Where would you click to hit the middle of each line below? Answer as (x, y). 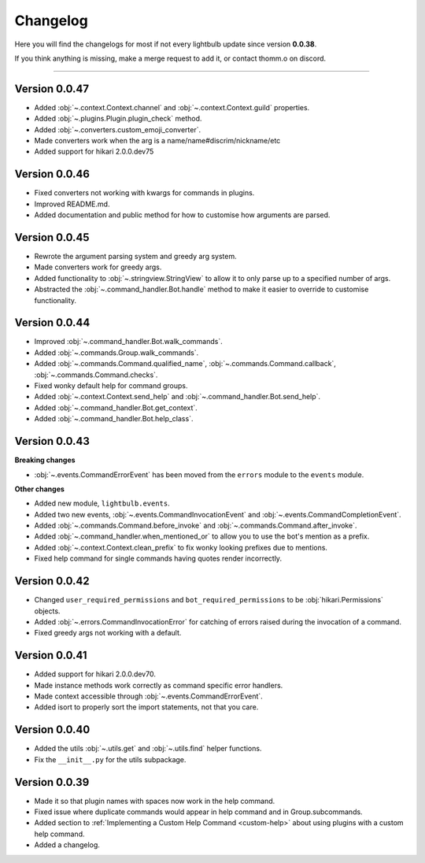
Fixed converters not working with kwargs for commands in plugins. (144, 193)
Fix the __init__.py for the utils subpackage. (110, 759)
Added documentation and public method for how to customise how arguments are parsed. (182, 215)
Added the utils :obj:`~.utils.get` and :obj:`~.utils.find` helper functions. (148, 749)
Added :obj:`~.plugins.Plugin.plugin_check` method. (118, 119)
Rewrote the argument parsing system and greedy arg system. (135, 256)
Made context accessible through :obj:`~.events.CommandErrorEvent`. (148, 696)
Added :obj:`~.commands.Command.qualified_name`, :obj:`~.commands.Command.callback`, (185, 364)
